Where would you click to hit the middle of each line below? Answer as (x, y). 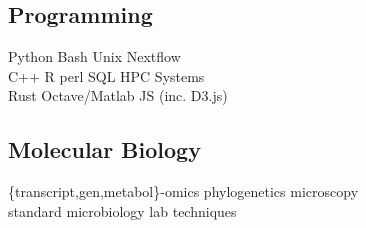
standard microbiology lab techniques (122, 210)
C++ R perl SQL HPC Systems (106, 75)
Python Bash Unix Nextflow (94, 56)
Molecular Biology (104, 149)
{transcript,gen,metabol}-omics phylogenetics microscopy (183, 191)
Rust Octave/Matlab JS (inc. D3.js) (118, 95)
